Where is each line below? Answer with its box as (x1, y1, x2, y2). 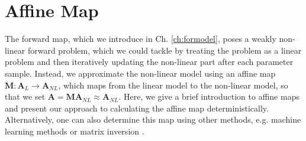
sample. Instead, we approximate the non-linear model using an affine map (5, 67, 276, 79)
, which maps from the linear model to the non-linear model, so (58, 78, 288, 91)
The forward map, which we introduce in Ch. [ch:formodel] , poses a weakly (5, 32, 276, 45)
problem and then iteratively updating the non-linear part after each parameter (5, 55, 294, 68)
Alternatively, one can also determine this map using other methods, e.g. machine (5, 113, 301, 126)
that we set (5, 90, 46, 103)
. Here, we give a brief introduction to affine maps (118, 90, 299, 103)
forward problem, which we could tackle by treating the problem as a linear (27, 44, 302, 56)
